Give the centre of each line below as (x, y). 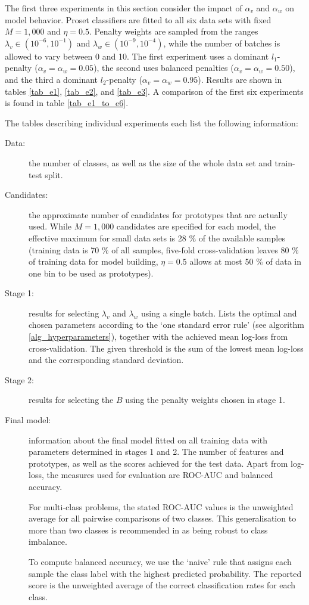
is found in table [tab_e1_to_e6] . (67, 103)
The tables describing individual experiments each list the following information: (152, 122)
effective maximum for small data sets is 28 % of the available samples (157, 238)
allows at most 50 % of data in (245, 261)
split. (54, 174)
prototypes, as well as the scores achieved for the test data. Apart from (158, 463)
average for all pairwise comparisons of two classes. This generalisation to (163, 518)
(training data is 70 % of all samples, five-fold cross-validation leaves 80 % (164, 249)
